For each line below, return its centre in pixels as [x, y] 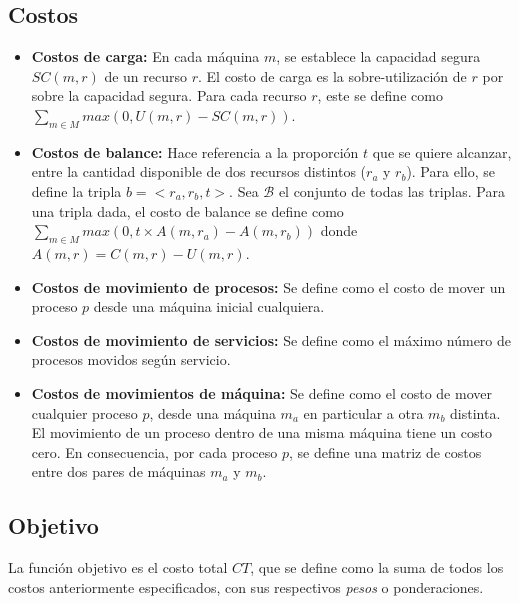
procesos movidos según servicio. [131, 359]
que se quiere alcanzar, [442, 151]
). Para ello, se [450, 171]
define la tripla [76, 190]
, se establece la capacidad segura [378, 56]
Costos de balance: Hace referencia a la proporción [195, 151]
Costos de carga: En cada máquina [145, 56]
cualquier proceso [84, 412]
